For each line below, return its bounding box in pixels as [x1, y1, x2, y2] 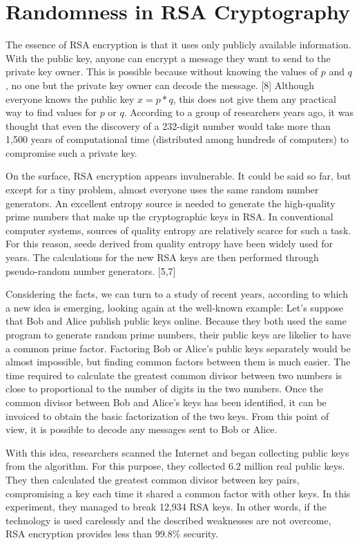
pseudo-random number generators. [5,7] [6, 263, 176, 278]
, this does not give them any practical [173, 91, 336, 106]
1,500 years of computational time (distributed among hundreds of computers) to [6, 132, 349, 146]
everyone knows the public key [6, 91, 135, 106]
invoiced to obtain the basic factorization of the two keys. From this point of [6, 408, 329, 423]
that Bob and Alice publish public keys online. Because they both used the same [6, 314, 347, 328]
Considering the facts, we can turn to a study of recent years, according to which [6, 287, 348, 301]
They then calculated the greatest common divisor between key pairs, [6, 472, 300, 486]
